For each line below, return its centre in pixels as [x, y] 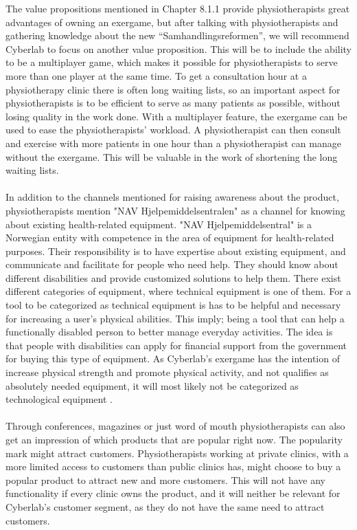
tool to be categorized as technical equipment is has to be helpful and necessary [173, 305]
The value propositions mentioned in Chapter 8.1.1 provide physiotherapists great [178, 8]
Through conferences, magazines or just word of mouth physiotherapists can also [175, 426]
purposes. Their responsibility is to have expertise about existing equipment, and [176, 251]
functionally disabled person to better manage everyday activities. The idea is [169, 332]
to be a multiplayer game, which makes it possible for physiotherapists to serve [172, 62]
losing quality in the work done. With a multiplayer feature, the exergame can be [176, 116]
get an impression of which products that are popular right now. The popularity [174, 439]
